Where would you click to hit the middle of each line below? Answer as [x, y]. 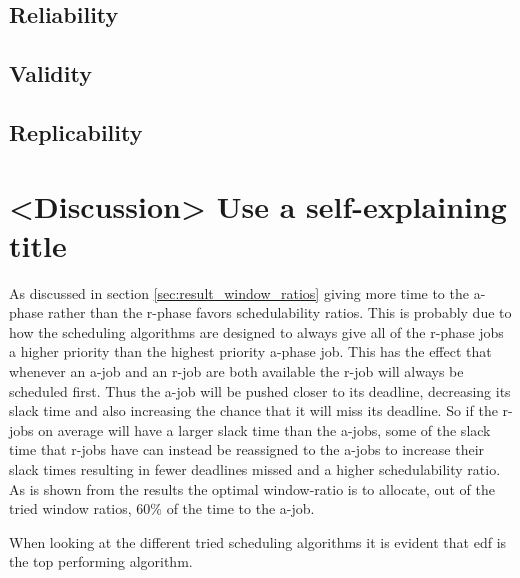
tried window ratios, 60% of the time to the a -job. [162, 508]
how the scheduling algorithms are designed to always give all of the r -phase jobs [256, 331]
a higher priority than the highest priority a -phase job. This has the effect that [250, 351]
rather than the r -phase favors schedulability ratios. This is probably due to [279, 312]
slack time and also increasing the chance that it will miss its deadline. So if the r [259, 410]
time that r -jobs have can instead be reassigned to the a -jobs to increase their [247, 449]
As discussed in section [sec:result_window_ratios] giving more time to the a [245, 292]
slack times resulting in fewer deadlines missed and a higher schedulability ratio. [255, 469]
